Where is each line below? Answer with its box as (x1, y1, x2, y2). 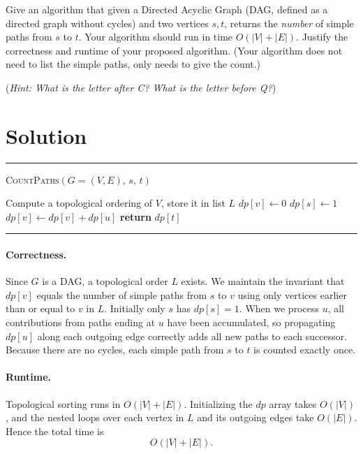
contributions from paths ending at (6, 315, 156, 330)
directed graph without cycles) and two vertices (6, 15, 209, 30)
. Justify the (296, 29, 348, 44)
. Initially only (104, 301, 165, 316)
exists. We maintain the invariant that (181, 274, 345, 288)
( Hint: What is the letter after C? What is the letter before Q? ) (6, 80, 276, 94)
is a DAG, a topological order (42, 274, 168, 288)
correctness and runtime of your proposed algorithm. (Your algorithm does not (6, 43, 343, 57)
